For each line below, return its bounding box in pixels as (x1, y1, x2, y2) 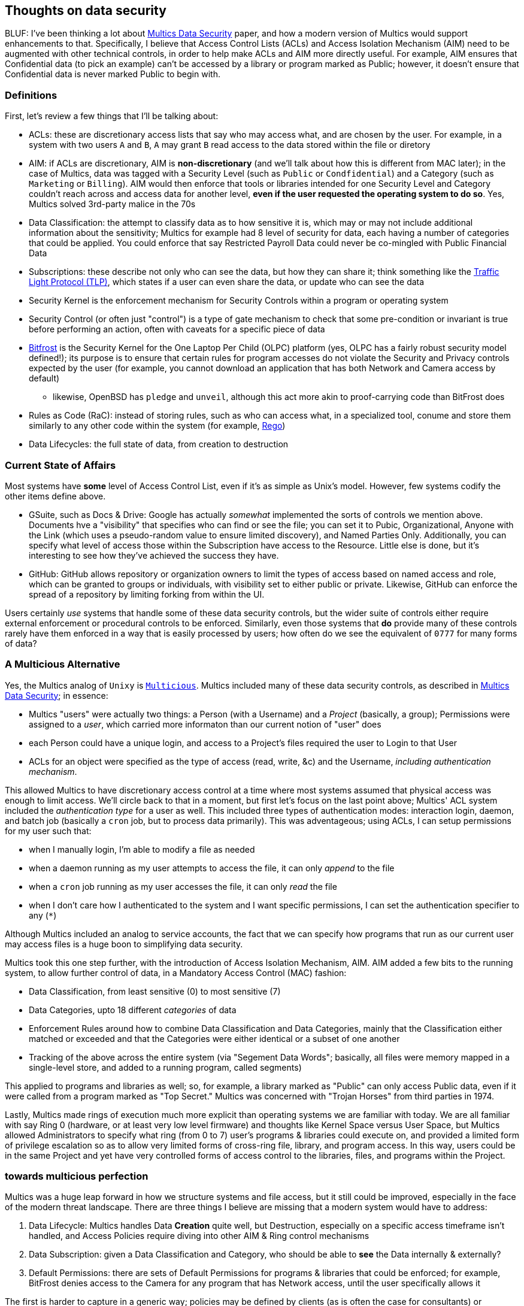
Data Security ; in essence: (5, 690, 108, 701)
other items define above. (5, 490, 106, 501)
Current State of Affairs (5, 459, 116, 471)
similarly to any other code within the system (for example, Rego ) (29, 420, 286, 431)
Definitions (5, 89, 57, 101)
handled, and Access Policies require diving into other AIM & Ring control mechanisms (29, 1231, 369, 1241)
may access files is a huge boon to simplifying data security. (5, 938, 243, 949)
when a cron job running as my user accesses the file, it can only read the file (29, 881, 337, 892)
